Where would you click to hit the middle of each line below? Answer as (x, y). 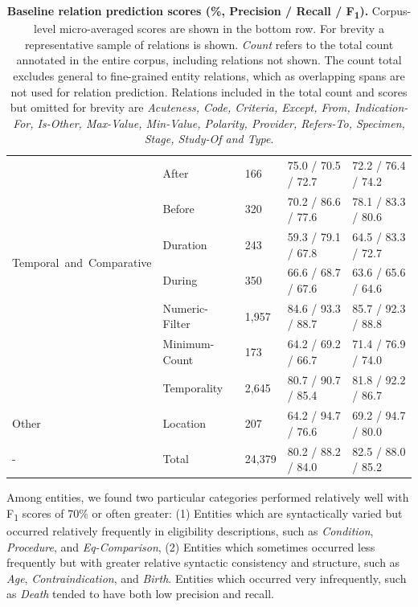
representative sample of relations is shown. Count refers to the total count (209, 44)
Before (178, 209)
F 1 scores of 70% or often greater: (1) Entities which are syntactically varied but (205, 514)
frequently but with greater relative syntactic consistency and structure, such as (203, 562)
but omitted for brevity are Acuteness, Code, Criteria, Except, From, (180, 107)
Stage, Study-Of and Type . (209, 139)
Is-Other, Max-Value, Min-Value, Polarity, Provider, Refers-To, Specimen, (221, 123)
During (180, 280)
